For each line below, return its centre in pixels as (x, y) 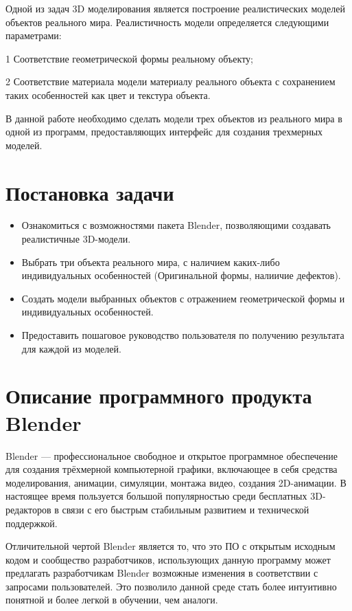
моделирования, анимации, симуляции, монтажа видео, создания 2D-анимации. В (176, 482)
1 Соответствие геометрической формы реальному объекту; (129, 58)
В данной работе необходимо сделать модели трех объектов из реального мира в (174, 118)
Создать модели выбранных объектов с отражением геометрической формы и (183, 298)
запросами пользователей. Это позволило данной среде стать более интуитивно (171, 586)
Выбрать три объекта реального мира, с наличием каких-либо (151, 262)
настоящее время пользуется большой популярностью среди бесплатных (156, 496)
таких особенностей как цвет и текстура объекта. (108, 95)
